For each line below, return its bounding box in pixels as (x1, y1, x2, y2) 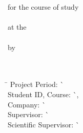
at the (8, 21, 27, 32)
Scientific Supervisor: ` (8, 119, 79, 129)
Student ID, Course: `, (8, 88, 79, 99)
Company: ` (8, 99, 46, 109)
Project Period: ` (10, 79, 64, 90)
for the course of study (8, 2, 79, 12)
